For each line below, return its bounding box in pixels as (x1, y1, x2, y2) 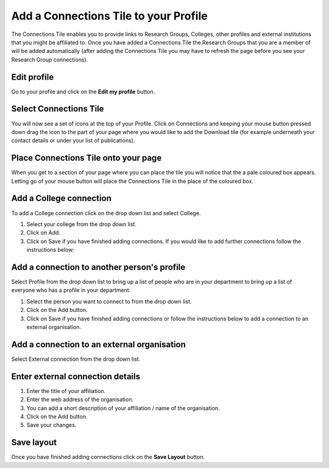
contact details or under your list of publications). (11, 137, 135, 144)
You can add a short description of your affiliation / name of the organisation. (26, 404, 220, 411)
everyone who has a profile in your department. (11, 286, 131, 294)
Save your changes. (26, 421, 77, 429)
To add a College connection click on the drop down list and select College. (11, 209, 201, 216)
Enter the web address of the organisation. (26, 396, 134, 403)
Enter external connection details (11, 371, 140, 381)
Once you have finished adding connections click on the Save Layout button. (11, 453, 205, 461)
